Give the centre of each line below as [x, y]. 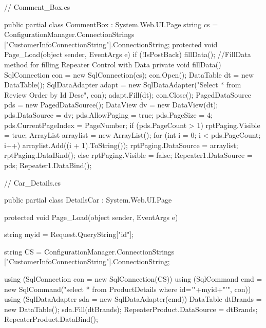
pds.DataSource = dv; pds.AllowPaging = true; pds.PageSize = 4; [108, 114]
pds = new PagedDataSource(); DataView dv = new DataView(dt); [111, 105]
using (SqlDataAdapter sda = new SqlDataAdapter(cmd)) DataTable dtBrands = [133, 299]
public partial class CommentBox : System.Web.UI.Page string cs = [111, 24]
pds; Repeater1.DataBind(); [48, 165]
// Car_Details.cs [33, 182]
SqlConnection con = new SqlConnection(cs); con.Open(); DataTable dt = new [129, 74]
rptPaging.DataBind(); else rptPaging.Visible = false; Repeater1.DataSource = [128, 155]
